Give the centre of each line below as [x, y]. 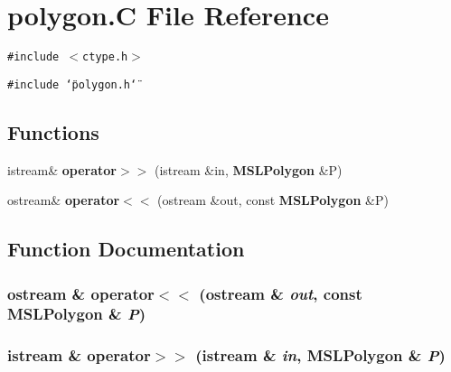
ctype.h [105, 57]
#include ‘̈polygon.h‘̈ [72, 84]
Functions [53, 131]
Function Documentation [126, 249]
